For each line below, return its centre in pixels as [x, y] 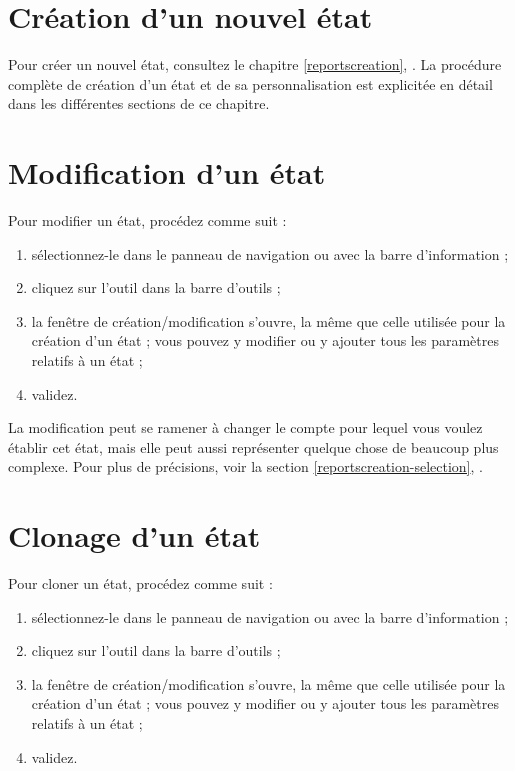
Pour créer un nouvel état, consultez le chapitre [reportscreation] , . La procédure [255, 64]
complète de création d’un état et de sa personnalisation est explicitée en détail [250, 83]
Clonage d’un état [134, 535]
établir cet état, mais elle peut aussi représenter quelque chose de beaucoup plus [253, 446]
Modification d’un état [167, 172]
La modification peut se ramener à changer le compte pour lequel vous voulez [245, 427]
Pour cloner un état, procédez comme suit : [140, 583]
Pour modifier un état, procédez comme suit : [147, 220]
